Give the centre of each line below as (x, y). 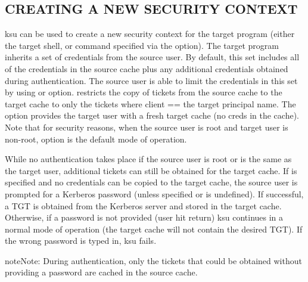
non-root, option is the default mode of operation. (96, 139)
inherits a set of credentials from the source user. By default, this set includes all (152, 57)
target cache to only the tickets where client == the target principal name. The (150, 103)
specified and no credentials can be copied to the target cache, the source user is (151, 182)
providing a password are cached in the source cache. (101, 272)
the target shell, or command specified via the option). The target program (142, 45)
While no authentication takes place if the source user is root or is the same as (148, 159)
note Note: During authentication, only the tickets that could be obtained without (153, 260)
